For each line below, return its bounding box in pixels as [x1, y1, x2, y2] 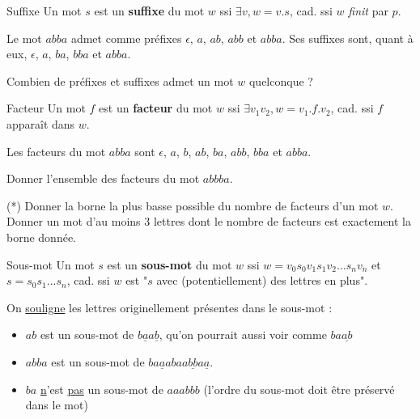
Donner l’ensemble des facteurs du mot [6, 170, 200, 187]
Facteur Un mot [6, 99, 86, 116]
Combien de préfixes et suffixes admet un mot [6, 72, 234, 89]
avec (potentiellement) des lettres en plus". [156, 272, 368, 289]
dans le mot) [25, 396, 88, 413]
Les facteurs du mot [6, 142, 106, 159]
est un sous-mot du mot [107, 256, 232, 273]
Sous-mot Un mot [6, 256, 95, 273]
